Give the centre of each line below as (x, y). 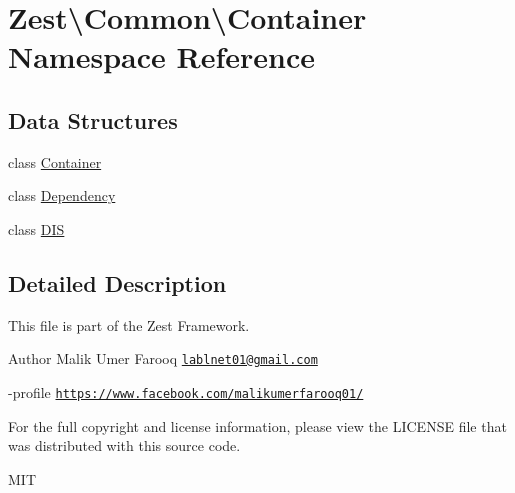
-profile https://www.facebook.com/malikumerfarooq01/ (186, 392)
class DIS (36, 228)
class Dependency (62, 195)
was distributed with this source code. (124, 445)
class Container (55, 161)
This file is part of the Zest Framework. (129, 324)
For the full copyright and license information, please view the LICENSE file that (257, 425)
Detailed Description (117, 282)
